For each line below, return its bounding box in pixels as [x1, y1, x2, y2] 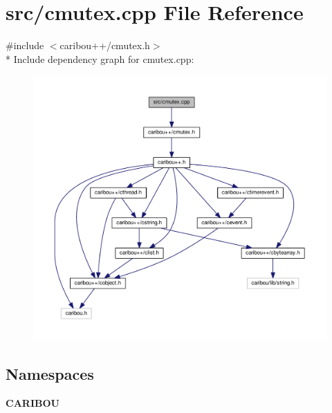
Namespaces [6, 363, 94, 385]
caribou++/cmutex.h [59, 38, 150, 53]
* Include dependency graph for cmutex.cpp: [6, 51, 194, 66]
